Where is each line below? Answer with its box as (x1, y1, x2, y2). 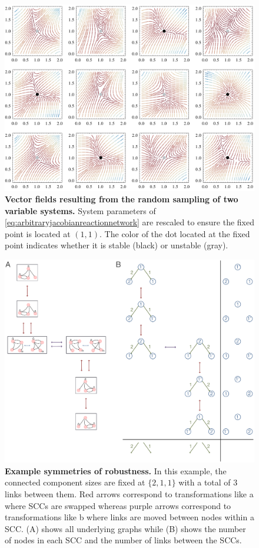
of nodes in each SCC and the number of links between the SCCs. (5, 534, 242, 546)
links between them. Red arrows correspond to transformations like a (5, 487, 254, 500)
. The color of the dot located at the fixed (99, 227, 250, 239)
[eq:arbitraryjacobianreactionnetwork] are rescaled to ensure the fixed (5, 216, 254, 228)
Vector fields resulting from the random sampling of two (5, 193, 238, 205)
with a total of (178, 476, 231, 488)
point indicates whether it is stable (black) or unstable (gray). (5, 239, 228, 251)
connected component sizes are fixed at (5, 476, 145, 488)
